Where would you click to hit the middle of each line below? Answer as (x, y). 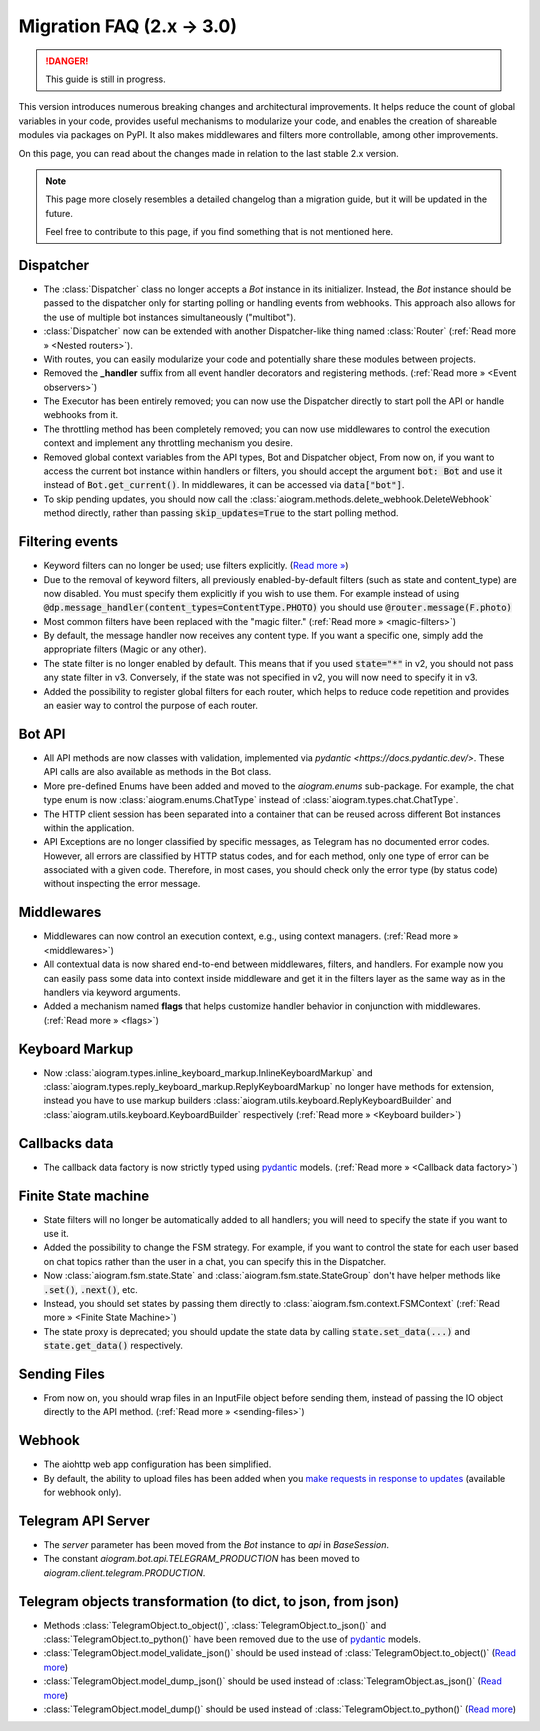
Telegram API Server (84, 1520)
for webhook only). (82, 1492)
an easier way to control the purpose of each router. (151, 706)
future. (59, 213)
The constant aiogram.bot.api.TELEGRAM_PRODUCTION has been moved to (201, 1559)
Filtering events (68, 541)
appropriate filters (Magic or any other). (125, 649)
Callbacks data (66, 1143)
